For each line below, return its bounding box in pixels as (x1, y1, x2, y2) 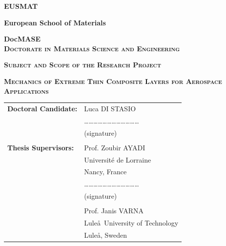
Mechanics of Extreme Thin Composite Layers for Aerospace (4, 76, 222, 86)
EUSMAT (4, 1, 38, 11)
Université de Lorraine (84, 154, 151, 164)
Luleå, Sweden (84, 229, 127, 240)
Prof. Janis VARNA (84, 205, 144, 216)
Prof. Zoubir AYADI (84, 142, 145, 152)
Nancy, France (84, 166, 127, 177)
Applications (4, 85, 49, 96)
